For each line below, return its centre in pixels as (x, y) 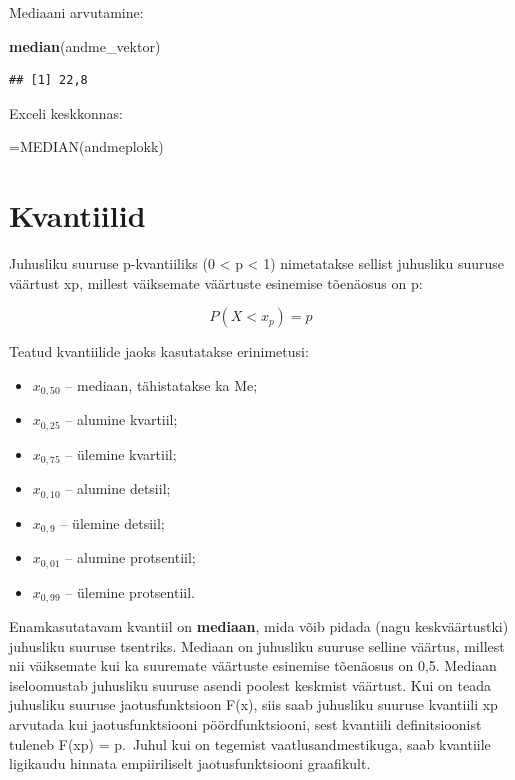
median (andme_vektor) (85, 45)
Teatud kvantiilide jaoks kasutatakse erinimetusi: (159, 351)
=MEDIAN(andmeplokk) (86, 146)
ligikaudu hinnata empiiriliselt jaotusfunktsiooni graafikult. (190, 763)
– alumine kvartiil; (121, 419)
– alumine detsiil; (118, 488)
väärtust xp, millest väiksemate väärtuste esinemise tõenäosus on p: (216, 282)
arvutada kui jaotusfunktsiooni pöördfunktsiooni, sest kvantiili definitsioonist (245, 724)
